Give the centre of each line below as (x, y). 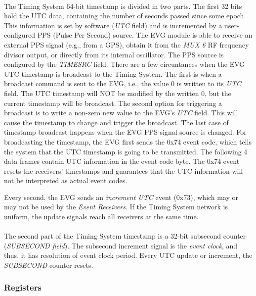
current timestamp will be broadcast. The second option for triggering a (113, 103)
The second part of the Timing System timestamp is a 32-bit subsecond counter (125, 236)
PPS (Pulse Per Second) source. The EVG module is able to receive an (145, 35)
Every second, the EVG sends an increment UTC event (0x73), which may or (121, 197)
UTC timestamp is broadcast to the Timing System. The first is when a (113, 74)
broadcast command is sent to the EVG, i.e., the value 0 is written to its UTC (123, 83)
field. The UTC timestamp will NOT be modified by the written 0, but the (118, 93)
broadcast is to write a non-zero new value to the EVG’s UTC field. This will (121, 113)
